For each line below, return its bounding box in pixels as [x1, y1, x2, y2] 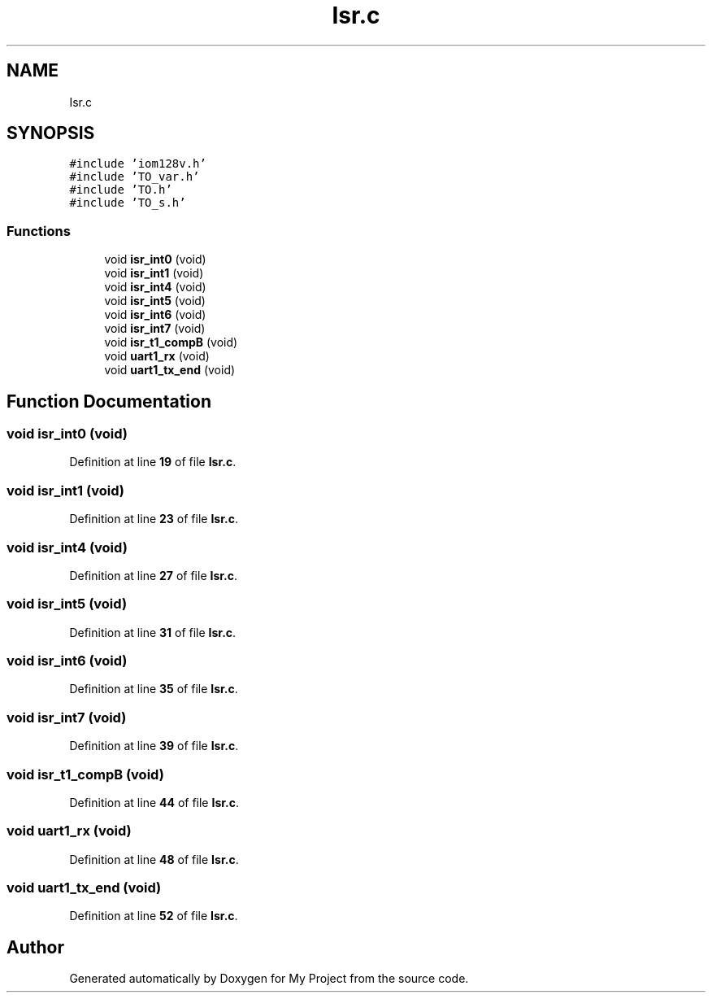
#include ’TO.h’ [69, 183, 172, 197]
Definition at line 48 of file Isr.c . [69, 852, 239, 866]
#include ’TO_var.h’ [69, 170, 200, 184]
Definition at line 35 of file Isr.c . [69, 682, 238, 696]
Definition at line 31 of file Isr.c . [69, 625, 237, 639]
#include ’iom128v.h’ [69, 157, 206, 171]
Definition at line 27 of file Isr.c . [69, 568, 238, 582]
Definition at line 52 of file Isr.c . [69, 909, 238, 923]
